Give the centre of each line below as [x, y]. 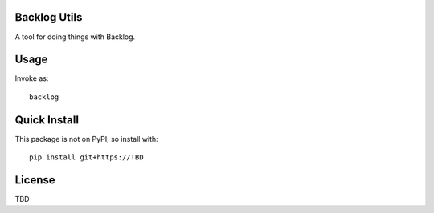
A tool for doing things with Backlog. [75, 37]
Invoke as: [32, 78]
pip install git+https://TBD [86, 157]
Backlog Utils [49, 17]
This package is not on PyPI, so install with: [86, 139]
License [35, 180]
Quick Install [47, 120]
